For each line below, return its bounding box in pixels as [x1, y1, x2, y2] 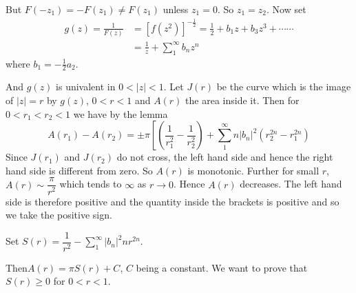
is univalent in [56, 79, 116, 94]
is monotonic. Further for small [187, 163, 320, 177]
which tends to [59, 176, 122, 191]
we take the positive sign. [6, 208, 112, 222]
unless [163, 2, 189, 16]
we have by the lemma [73, 106, 168, 121]
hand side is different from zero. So [6, 163, 153, 177]
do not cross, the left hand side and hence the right [116, 150, 333, 164]
